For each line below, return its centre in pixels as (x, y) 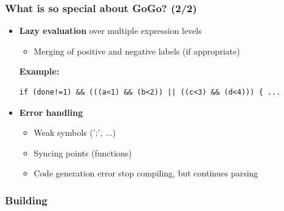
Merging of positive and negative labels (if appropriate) (137, 51)
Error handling (51, 112)
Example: (39, 71)
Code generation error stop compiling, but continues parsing (146, 173)
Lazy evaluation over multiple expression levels (110, 31)
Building (26, 200)
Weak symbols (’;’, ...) (75, 132)
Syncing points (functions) (83, 152)
